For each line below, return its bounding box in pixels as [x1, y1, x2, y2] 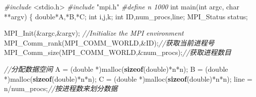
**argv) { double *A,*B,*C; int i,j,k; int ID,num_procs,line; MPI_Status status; [4, 11, 248, 21]
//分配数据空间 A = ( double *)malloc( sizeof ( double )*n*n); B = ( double [4, 63, 228, 74]
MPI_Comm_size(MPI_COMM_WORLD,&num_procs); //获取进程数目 [4, 47, 232, 57]
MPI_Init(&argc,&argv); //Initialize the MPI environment [4, 28, 184, 38]
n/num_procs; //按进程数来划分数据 [4, 83, 118, 94]
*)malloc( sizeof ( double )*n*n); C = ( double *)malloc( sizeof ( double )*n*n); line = [4, 73, 253, 84]
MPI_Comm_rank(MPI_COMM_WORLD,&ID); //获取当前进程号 [4, 37, 214, 48]
